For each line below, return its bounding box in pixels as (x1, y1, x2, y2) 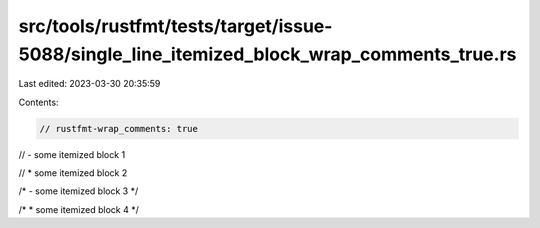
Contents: (18, 96, 59, 108)
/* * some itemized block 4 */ (18, 203, 139, 215)
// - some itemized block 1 (18, 148, 126, 160)
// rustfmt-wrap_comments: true (39, 123, 199, 134)
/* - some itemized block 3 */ (18, 185, 139, 197)
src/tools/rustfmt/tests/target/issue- (18, 15, 333, 37)
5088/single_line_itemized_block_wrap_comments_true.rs (18, 43, 517, 65)
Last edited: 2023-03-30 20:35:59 (18, 78, 161, 90)
